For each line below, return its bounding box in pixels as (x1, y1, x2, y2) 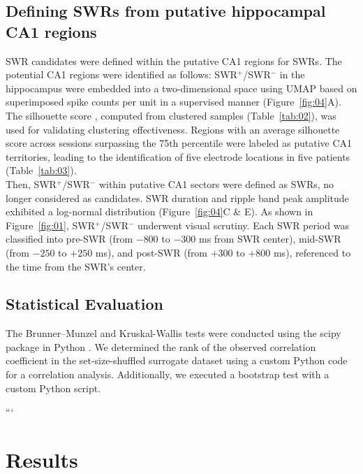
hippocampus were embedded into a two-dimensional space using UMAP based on (6, 80, 357, 95)
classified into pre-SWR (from (6, 231, 133, 246)
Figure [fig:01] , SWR (6, 217, 96, 232)
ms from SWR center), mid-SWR (198, 231, 341, 246)
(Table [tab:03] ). (6, 163, 77, 178)
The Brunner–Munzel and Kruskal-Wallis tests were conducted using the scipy (6, 326, 341, 340)
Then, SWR (6, 176, 57, 191)
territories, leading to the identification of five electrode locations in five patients (6, 149, 350, 164)
